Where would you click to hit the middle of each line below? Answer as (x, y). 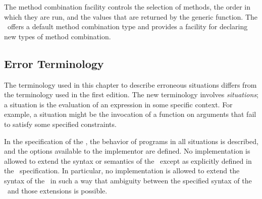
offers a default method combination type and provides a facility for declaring (127, 26)
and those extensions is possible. (57, 190)
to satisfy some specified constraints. (60, 124)
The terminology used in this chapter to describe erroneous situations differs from (130, 84)
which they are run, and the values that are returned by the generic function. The (131, 16)
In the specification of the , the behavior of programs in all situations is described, (131, 141)
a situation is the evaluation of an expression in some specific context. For (118, 104)
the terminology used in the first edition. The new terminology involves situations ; (131, 94)
